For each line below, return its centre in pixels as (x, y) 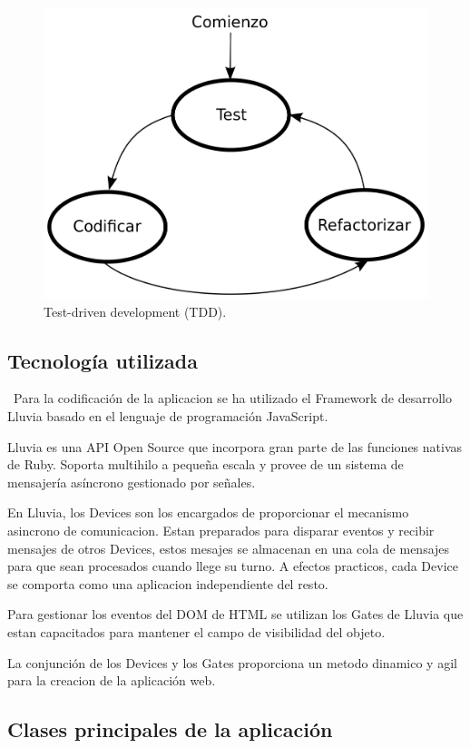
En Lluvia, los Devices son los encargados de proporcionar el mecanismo (208, 512)
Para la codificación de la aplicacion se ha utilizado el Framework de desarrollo (232, 398)
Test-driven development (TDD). (135, 311)
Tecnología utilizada (103, 360)
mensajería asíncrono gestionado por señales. (132, 482)
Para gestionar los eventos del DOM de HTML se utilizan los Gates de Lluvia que (235, 614)
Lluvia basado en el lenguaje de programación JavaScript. (168, 416)
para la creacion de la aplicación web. (112, 680)
